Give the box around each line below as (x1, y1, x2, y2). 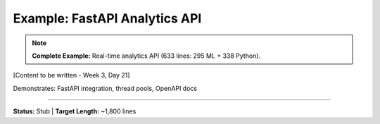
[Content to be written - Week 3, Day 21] (13, 71, 130, 80)
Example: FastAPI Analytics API (13, 11, 202, 26)
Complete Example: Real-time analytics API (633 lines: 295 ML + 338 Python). (32, 51, 260, 60)
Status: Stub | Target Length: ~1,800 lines (13, 107, 137, 116)
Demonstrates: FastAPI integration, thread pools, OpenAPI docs (13, 84, 197, 92)
